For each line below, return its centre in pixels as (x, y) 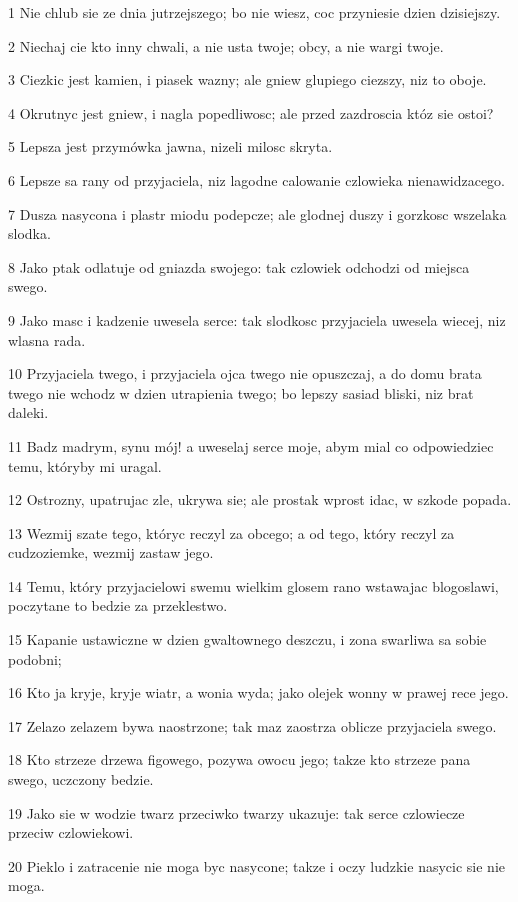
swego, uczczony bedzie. (81, 779)
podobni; (35, 658)
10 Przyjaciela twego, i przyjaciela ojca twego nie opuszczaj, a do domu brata (245, 373)
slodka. (29, 233)
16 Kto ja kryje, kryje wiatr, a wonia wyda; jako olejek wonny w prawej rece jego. (258, 692)
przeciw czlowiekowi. (71, 832)
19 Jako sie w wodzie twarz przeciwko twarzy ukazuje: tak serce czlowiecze (236, 812)
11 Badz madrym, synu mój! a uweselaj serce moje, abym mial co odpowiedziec (251, 445)
